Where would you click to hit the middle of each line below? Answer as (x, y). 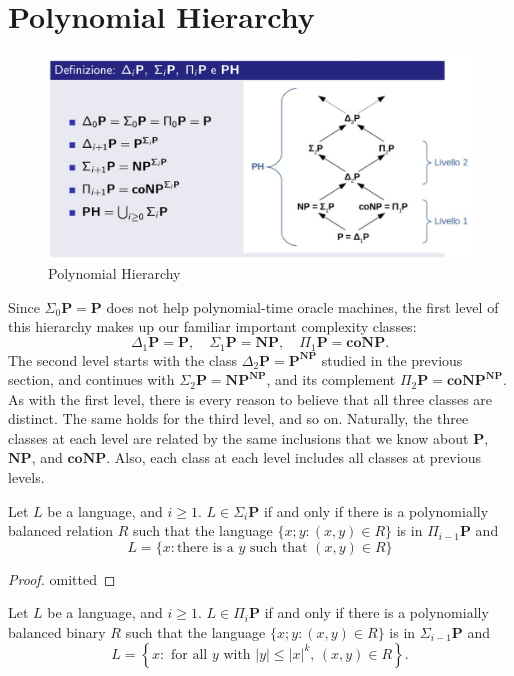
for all (189, 654)
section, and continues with (91, 379)
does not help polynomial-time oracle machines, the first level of (302, 306)
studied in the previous (392, 359)
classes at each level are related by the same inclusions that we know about (238, 437)
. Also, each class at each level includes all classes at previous (293, 457)
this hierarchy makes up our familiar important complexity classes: (212, 326)
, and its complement (331, 379)
